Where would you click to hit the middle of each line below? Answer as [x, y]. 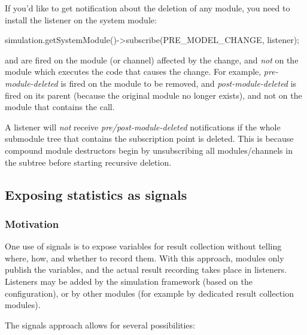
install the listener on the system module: [81, 19]
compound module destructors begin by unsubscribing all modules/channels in [149, 150]
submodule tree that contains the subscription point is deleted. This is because [149, 138]
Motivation [32, 223]
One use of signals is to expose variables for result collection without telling [143, 246]
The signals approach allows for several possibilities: [100, 325]
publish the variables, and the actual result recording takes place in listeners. [146, 269]
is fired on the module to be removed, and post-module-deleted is [179, 83]
